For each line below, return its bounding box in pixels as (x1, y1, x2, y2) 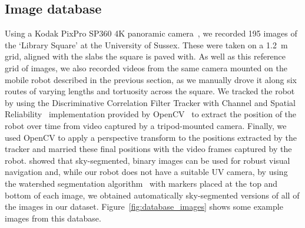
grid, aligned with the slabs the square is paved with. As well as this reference (5, 50, 286, 62)
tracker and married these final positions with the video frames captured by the (5, 143, 292, 155)
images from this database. (5, 212, 101, 224)
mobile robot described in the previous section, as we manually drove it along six (5, 73, 297, 85)
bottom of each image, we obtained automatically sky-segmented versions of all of (5, 189, 300, 201)
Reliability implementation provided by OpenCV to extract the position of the (5, 108, 297, 120)
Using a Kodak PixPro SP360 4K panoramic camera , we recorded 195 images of (5, 27, 297, 39)
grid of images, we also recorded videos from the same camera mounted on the (5, 61, 287, 74)
